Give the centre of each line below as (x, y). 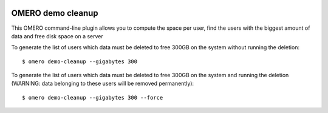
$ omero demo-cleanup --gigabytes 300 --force (93, 98)
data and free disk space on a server (57, 36)
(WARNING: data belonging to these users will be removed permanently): (103, 84)
